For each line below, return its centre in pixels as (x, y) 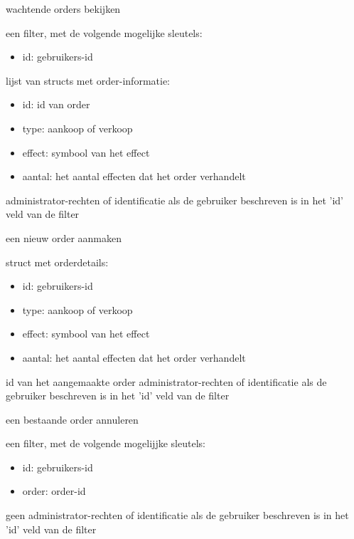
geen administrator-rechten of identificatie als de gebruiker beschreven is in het (177, 515)
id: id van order (56, 104)
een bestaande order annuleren (72, 419)
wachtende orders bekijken (63, 9)
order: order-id (54, 491)
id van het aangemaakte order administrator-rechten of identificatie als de (166, 381)
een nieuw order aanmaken (64, 237)
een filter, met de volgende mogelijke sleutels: (104, 32)
